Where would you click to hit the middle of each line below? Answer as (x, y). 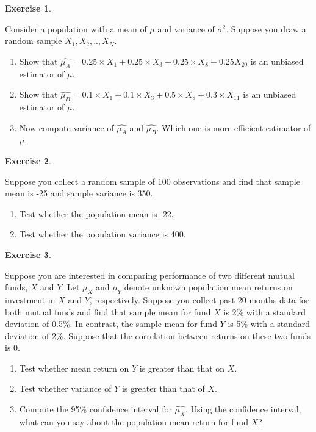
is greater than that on (182, 368)
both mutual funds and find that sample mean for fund (108, 311)
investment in (30, 299)
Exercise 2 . (28, 160)
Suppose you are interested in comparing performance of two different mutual (150, 275)
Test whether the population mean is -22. (96, 213)
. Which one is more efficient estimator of (234, 127)
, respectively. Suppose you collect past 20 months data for (199, 299)
